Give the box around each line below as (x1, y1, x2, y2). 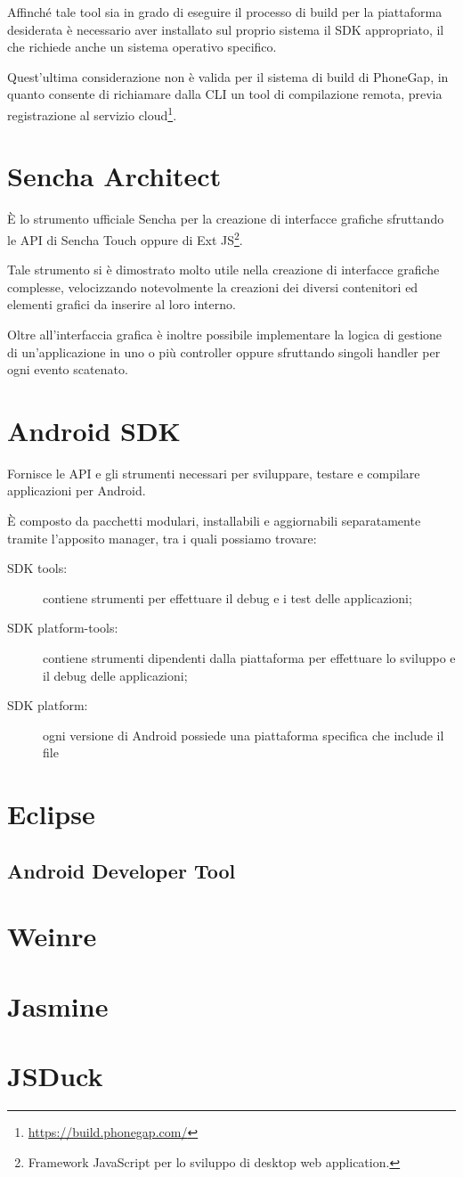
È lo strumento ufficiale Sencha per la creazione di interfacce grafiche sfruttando (7, 209, 444, 228)
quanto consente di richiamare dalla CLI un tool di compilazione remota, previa (7, 85, 443, 103)
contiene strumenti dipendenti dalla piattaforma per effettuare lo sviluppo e (43, 649, 456, 667)
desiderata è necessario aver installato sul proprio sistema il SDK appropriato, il (7, 20, 444, 38)
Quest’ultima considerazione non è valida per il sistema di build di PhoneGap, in (7, 67, 449, 86)
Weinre (7, 918, 97, 954)
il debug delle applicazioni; (43, 666, 188, 684)
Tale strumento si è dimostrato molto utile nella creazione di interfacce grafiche (7, 260, 440, 279)
